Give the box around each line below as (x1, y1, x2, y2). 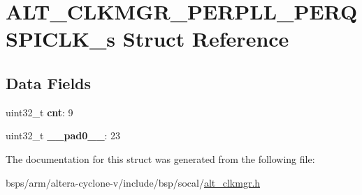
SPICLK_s (6, 24, 116, 53)
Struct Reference (122, 24, 289, 53)
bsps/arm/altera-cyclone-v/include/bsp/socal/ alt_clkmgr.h (6, 175, 261, 189)
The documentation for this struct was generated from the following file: (6, 151, 315, 166)
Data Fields (6, 72, 92, 93)
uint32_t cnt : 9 (6, 104, 73, 119)
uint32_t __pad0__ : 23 (6, 128, 121, 143)
